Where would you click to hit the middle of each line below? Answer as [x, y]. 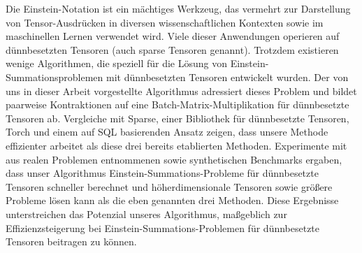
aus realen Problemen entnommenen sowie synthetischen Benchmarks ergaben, [174, 159]
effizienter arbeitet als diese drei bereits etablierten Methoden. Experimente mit [176, 145]
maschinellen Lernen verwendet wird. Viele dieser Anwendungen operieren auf [173, 36]
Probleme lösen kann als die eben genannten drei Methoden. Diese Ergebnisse [172, 200]
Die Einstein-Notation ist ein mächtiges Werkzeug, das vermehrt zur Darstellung [178, 8]
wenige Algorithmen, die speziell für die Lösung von [116, 63]
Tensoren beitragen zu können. [71, 241]
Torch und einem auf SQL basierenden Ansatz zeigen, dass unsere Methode [167, 132]
